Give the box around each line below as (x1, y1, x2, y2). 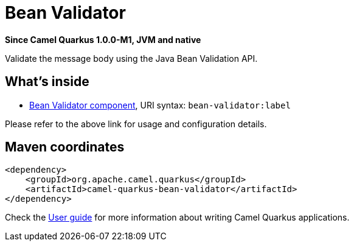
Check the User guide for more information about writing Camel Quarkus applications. (5, 212, 350, 223)
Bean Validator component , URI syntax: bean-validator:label (29, 99, 291, 110)
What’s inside (5, 74, 89, 90)
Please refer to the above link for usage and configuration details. (5, 118, 267, 129)
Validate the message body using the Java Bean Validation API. (5, 53, 258, 64)
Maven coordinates (5, 139, 125, 155)
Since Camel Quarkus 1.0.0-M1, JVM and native (5, 34, 201, 45)
